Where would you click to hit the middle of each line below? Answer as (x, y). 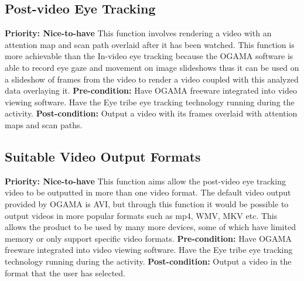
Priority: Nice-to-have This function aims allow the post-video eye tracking (145, 181)
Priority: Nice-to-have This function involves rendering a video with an (138, 33)
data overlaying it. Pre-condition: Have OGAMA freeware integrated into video (151, 90)
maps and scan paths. (44, 124)
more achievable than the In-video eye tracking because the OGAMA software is (149, 56)
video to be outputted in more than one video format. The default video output (148, 192)
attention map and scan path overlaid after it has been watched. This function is (150, 44)
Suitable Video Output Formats (103, 156)
